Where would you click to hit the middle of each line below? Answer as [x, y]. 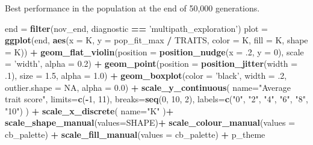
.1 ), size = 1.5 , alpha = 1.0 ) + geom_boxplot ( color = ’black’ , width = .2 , [146, 75]
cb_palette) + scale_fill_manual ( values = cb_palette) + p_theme [135, 134]
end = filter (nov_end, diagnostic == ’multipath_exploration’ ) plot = [136, 28]
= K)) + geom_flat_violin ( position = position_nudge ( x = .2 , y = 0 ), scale [154, 51]
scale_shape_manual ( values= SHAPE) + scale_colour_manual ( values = [150, 122]
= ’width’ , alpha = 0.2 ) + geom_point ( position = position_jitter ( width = [151, 63]
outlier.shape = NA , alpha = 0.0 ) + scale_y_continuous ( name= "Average [148, 87]
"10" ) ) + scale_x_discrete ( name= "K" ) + [89, 110]
